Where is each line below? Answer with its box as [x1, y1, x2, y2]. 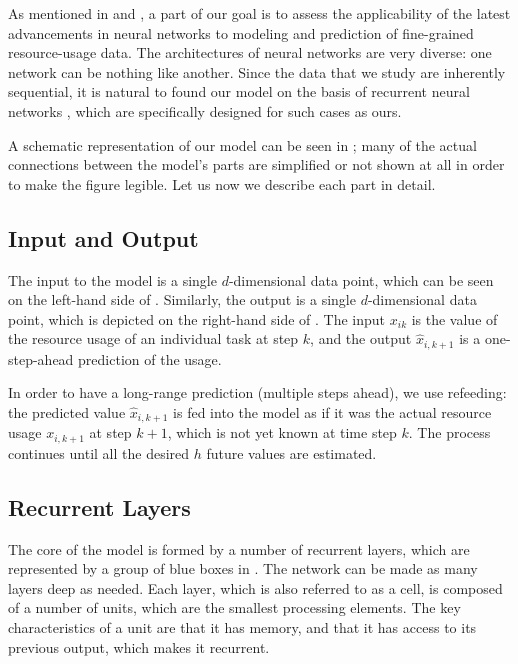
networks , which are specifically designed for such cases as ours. [8, 100, 402, 121]
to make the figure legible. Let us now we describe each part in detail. [8, 173, 436, 194]
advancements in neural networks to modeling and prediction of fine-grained [8, 22, 474, 43]
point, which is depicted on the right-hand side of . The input [8, 308, 386, 329]
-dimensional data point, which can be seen [228, 269, 494, 290]
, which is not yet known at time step [167, 422, 397, 443]
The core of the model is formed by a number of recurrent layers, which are [8, 538, 470, 559]
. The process [408, 422, 491, 443]
